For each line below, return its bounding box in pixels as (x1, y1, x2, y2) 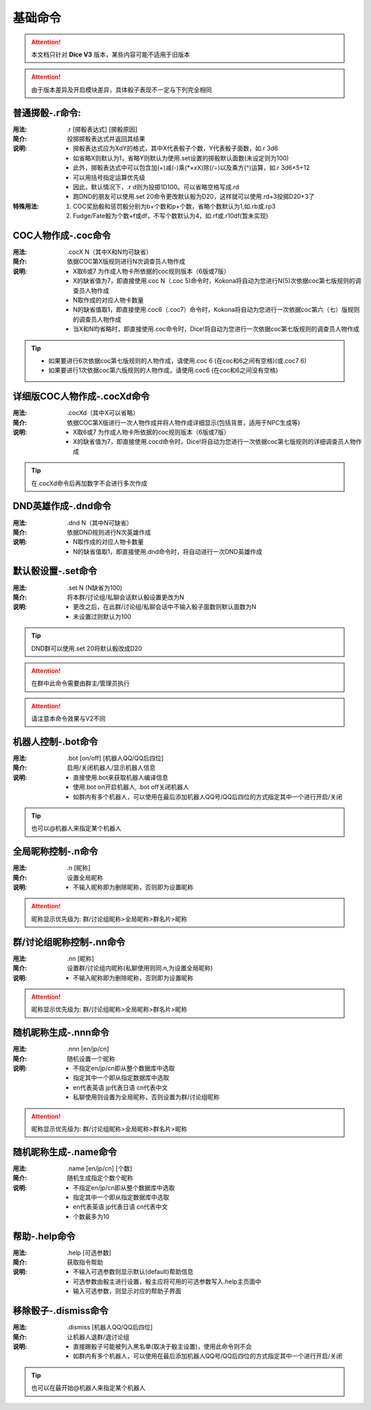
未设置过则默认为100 (73, 612, 132, 621)
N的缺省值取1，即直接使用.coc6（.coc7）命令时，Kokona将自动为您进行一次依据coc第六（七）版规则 (73, 306, 360, 314)
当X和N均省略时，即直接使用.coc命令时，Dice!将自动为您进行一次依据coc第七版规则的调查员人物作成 (73, 325, 360, 333)
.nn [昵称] (67, 954, 94, 963)
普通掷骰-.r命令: (12, 107, 82, 118)
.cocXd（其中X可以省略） (67, 409, 139, 417)
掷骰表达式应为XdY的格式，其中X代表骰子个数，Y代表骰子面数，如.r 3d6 (73, 145, 278, 153)
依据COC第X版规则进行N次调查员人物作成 (67, 257, 185, 266)
